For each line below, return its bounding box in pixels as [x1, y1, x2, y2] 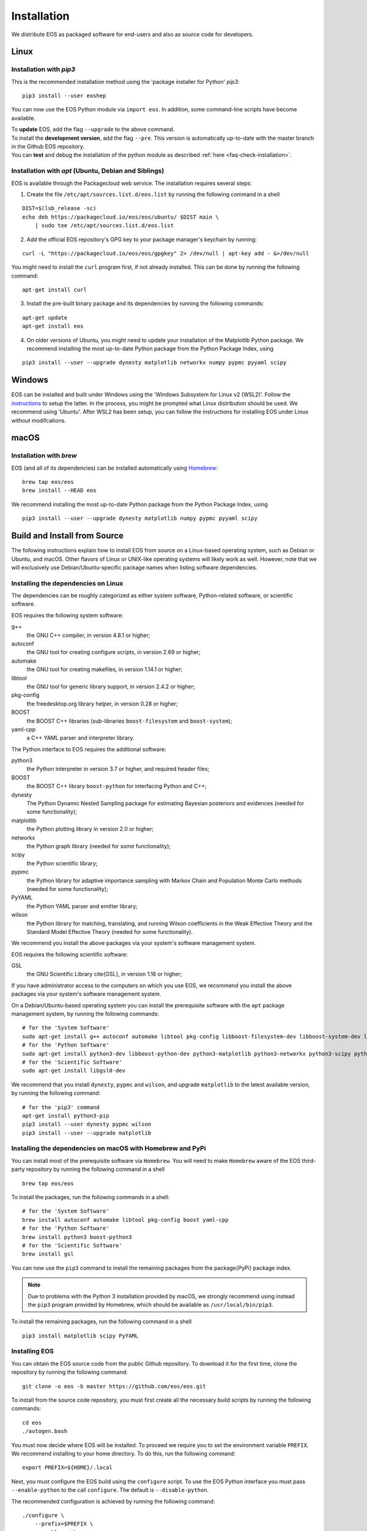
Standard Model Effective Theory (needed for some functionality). [26, 928, 193, 935]
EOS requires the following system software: [11, 611, 124, 619]
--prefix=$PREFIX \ [34, 1521, 94, 1527]
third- [302, 1157, 316, 1164]
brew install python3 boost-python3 [22, 1233, 132, 1240]
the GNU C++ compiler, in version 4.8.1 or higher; [26, 631, 150, 639]
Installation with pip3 [11, 65, 76, 73]
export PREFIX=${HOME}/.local [22, 1464, 113, 1471]
